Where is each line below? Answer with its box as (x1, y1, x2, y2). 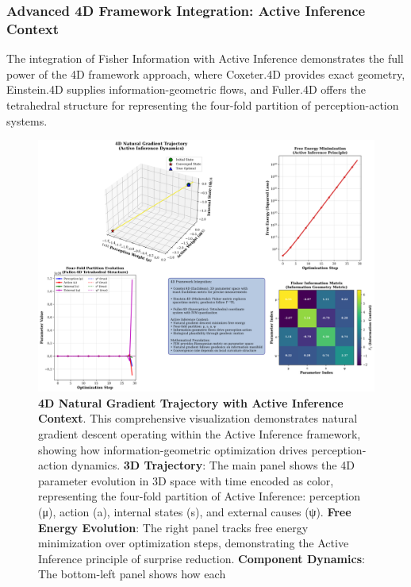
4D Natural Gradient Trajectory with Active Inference (38, 394, 344, 411)
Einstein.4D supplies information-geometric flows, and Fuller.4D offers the (6, 81, 366, 98)
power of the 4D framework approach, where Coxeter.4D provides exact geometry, (6, 65, 405, 82)
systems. (6, 112, 48, 129)
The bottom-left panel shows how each (38, 566, 226, 582)
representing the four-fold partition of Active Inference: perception (38, 488, 360, 504)
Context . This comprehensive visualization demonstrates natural (38, 410, 358, 427)
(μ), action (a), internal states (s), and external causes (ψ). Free (38, 504, 351, 520)
